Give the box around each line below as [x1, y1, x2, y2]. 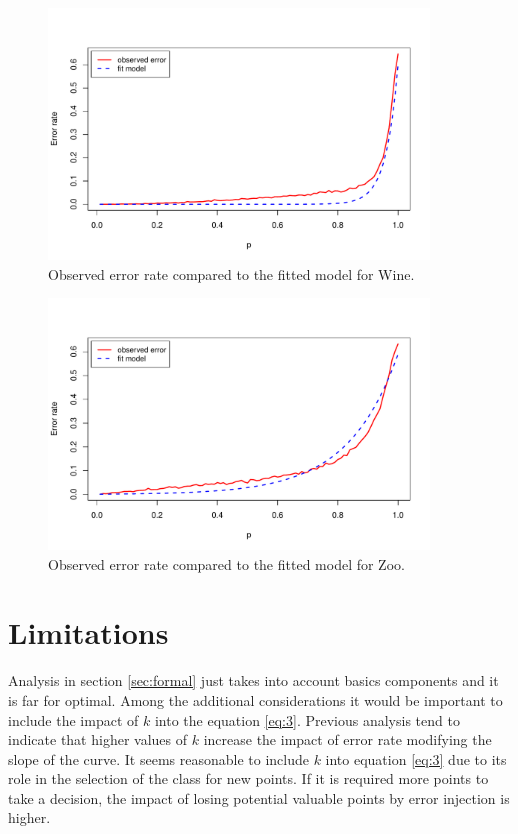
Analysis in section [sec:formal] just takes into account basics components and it [8, 670, 499, 691]
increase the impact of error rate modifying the [203, 729, 492, 750]
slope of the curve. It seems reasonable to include [8, 748, 309, 769]
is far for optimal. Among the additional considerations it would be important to [8, 689, 503, 710]
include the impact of [8, 709, 139, 730]
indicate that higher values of [8, 729, 188, 750]
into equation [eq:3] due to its [325, 748, 507, 769]
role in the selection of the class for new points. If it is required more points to [8, 768, 489, 789]
